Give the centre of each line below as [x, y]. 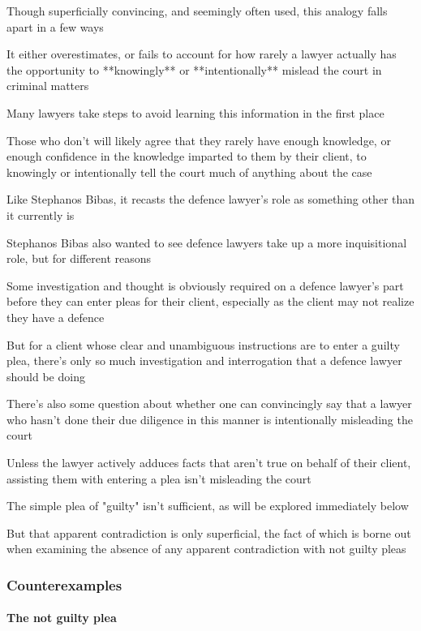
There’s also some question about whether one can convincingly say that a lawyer [209, 403]
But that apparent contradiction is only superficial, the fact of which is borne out [209, 532]
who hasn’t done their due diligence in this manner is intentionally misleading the [210, 419]
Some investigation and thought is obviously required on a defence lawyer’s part [205, 285]
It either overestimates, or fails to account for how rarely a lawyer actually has [202, 54]
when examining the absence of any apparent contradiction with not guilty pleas [206, 549]
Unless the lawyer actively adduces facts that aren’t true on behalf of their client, [209, 463]
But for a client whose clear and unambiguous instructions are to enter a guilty [203, 344]
